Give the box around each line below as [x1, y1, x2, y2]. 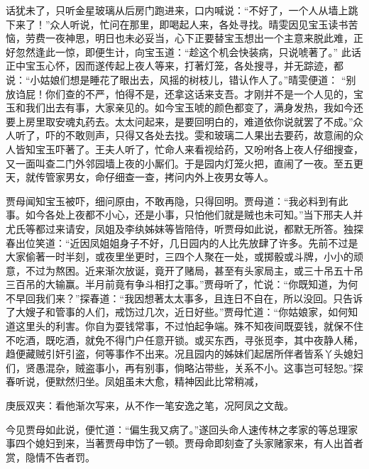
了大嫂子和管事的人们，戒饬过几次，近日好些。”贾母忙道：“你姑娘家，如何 [6, 304, 348, 319]
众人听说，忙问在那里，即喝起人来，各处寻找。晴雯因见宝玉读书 [50, 16, 348, 31]
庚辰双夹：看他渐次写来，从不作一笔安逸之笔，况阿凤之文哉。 [6, 398, 294, 413]
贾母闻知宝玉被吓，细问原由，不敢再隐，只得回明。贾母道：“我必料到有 [6, 193, 338, 208]
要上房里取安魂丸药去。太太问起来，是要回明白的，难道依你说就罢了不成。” [6, 114, 353, 128]
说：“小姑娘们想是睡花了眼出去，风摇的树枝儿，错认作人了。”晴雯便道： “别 [6, 72, 356, 87]
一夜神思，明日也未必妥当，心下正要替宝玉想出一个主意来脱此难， [45, 31, 353, 45]
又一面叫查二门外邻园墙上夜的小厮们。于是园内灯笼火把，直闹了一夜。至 [6, 155, 343, 170]
